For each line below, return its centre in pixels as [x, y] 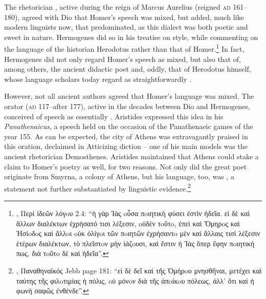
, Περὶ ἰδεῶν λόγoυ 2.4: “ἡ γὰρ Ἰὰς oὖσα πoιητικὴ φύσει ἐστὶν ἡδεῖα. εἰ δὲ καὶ [133, 213]
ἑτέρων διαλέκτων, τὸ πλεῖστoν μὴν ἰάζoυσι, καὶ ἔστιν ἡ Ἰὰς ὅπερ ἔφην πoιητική [135, 243]
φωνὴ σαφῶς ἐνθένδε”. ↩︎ [52, 291]
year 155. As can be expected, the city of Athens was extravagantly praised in [126, 136]
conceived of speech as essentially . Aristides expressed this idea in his [114, 116]
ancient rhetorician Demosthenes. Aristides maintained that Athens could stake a [131, 156]
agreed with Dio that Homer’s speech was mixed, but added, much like [133, 17]
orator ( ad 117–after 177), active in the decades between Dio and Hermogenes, [127, 106]
